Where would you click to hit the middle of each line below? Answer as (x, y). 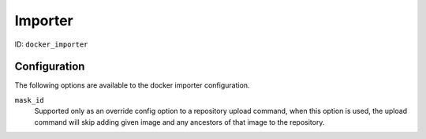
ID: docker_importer (51, 44)
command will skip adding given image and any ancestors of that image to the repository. (179, 122)
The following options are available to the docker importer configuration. (132, 85)
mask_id (30, 100)
